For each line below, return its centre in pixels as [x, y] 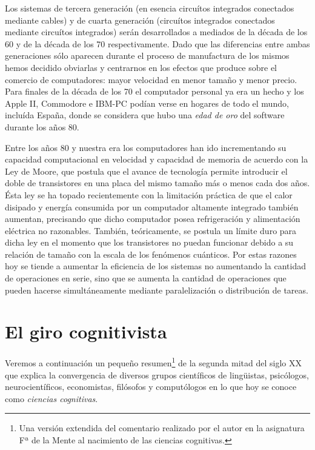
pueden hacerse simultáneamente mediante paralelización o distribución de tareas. [157, 290]
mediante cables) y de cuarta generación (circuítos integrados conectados [140, 20]
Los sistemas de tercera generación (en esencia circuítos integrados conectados [150, 8]
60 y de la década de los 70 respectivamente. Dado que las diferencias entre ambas [157, 43]
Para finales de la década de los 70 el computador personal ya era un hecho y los [154, 91]
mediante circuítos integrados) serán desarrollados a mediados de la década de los [156, 32]
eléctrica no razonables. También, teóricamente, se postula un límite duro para [151, 230]
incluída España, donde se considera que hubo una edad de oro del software [145, 115]
